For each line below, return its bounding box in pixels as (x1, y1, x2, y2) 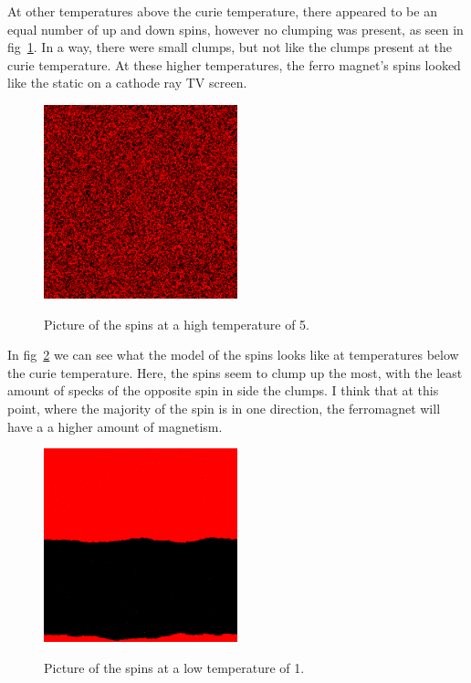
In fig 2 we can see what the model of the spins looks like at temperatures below (7, 345, 459, 364)
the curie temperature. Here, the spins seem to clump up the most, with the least (7, 363, 463, 382)
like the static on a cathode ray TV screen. (7, 73, 247, 92)
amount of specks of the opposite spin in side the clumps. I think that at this (7, 381, 439, 400)
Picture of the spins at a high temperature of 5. (44, 314, 309, 333)
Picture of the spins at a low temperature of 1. (44, 657, 305, 677)
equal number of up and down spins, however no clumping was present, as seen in (7, 19, 464, 38)
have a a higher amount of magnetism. (7, 416, 223, 436)
